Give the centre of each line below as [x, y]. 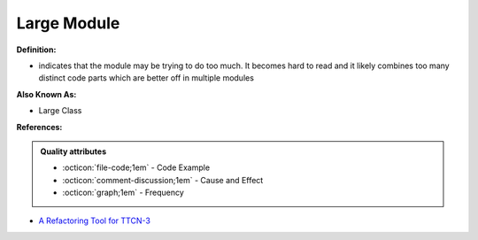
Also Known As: [46, 94]
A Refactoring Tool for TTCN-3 [94, 221]
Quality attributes [73, 151]
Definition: [36, 50]
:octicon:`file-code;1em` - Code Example [136, 167]
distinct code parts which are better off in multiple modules [146, 78]
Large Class [60, 111]
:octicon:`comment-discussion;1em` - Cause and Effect [163, 180]
